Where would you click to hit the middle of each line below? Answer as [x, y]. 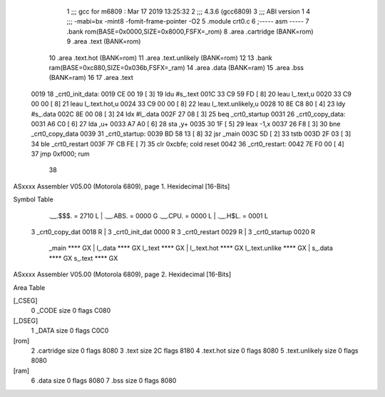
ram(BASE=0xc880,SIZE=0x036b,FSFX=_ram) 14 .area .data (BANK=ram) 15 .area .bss [176, 67]
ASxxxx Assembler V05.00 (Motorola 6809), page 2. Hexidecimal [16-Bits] [122, 274]
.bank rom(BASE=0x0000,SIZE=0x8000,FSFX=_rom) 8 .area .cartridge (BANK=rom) [190, 31]
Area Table [29, 287]
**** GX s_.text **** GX [83, 258]
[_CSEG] [26, 301]
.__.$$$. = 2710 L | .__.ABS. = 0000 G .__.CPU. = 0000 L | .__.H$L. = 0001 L [159, 216]
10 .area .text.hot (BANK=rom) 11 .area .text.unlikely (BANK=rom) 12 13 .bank [160, 58]
